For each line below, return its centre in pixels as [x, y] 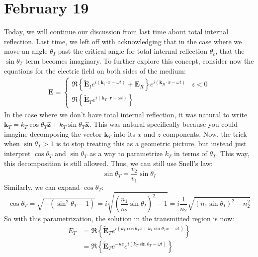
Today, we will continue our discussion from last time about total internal [116, 32]
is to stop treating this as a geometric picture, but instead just [151, 143]
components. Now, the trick [205, 133]
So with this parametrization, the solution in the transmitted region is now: [119, 218]
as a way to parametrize [126, 153]
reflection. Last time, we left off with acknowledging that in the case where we [123, 41]
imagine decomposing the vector [53, 133]
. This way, [233, 153]
